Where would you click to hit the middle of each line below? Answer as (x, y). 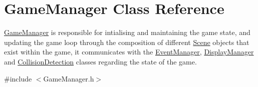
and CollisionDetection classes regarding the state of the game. (100, 61)
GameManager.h (69, 78)
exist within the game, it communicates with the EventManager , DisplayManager (129, 52)
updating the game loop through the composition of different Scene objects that (127, 42)
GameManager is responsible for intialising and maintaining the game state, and (127, 32)
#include (18, 78)
